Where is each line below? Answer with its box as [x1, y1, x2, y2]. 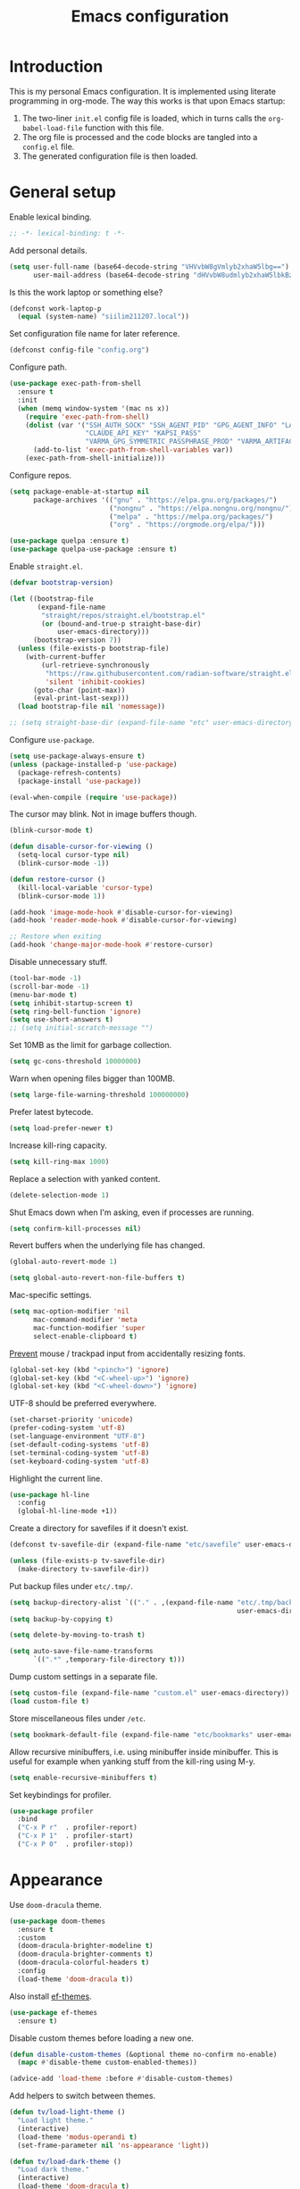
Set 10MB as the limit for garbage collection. [9, 1040, 172, 1051]
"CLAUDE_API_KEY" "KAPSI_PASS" [85, 429, 202, 438]
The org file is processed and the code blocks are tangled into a [21, 131, 258, 142]
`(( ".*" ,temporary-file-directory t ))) [32, 1655, 186, 1664]
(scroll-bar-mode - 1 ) [9, 982, 90, 991]
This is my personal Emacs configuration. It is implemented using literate [9, 86, 277, 96]
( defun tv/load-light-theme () [9, 2108, 126, 2117]
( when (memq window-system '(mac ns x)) [17, 404, 170, 412]
